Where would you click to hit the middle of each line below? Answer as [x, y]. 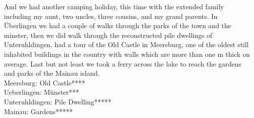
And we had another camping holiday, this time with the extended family [114, 6]
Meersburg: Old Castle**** [45, 82]
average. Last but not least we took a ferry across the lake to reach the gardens [123, 63]
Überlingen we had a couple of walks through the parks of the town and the [118, 25]
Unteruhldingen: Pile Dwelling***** [58, 101]
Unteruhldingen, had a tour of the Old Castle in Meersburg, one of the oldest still [127, 44]
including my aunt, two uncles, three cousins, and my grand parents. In [111, 16]
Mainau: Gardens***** [38, 111]
